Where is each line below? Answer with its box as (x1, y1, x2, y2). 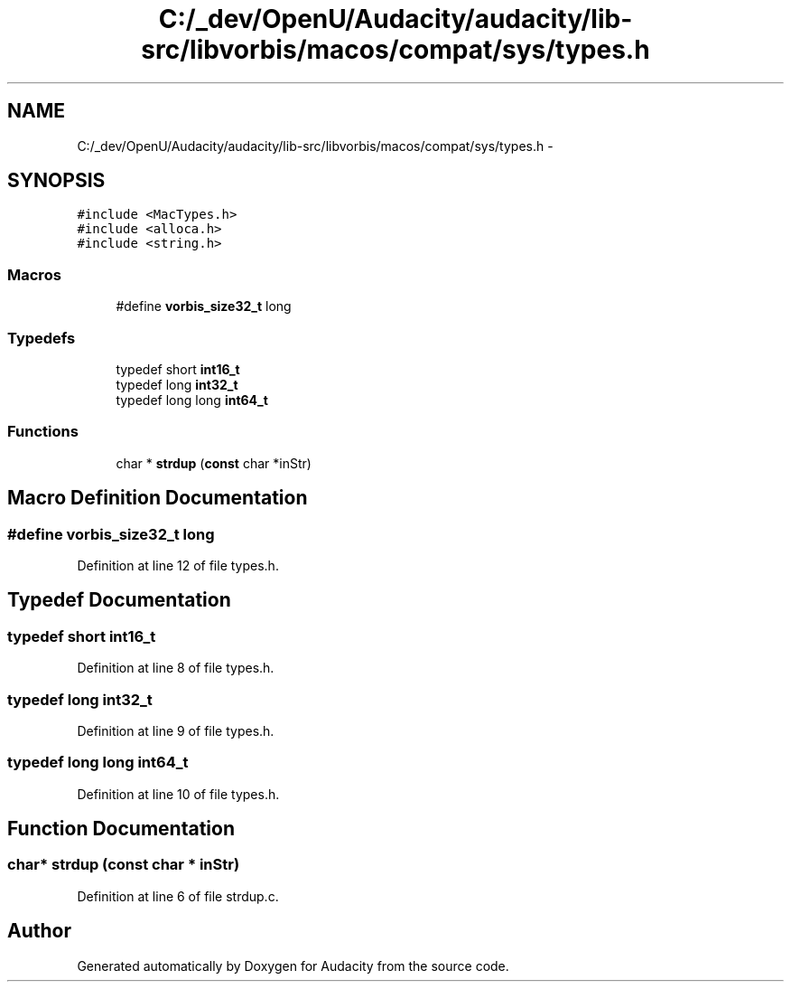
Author (7, 919, 71, 943)
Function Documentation (7, 817, 235, 841)
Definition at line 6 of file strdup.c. (77, 888, 279, 904)
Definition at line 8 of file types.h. (77, 660, 275, 676)
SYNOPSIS (7, 169, 106, 193)
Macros (7, 265, 61, 284)
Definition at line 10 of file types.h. (77, 786, 280, 802)
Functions (7, 422, 79, 441)
